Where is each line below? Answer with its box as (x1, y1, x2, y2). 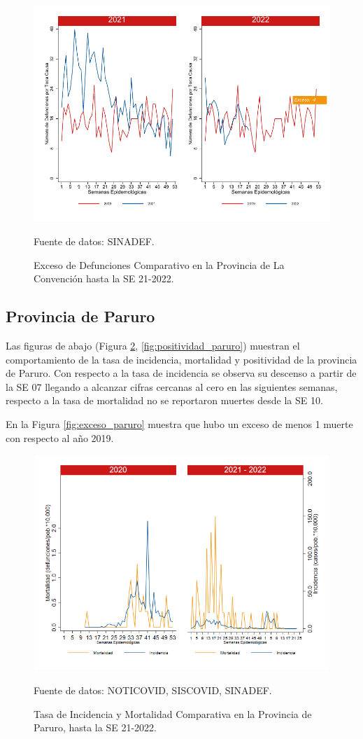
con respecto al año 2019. (6, 430, 114, 445)
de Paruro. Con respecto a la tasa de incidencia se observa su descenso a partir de (6, 366, 357, 380)
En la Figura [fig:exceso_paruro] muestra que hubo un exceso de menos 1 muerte (6, 416, 353, 431)
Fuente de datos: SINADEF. (34, 233, 155, 248)
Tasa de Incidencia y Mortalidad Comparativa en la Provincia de (34, 706, 312, 721)
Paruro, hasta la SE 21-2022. (34, 720, 157, 735)
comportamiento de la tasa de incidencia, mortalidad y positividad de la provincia (6, 352, 357, 366)
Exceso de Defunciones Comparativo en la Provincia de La (34, 257, 285, 272)
